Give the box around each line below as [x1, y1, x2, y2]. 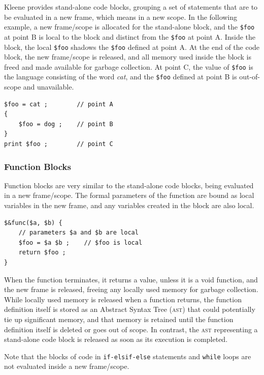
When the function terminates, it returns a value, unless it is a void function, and [4, 274, 258, 284]
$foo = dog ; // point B [18, 120, 113, 128]
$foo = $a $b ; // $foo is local [18, 239, 143, 246]
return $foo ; [18, 249, 66, 256]
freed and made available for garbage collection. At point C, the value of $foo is [4, 61, 253, 72]
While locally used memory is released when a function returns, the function [4, 294, 242, 304]
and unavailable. [23, 81, 74, 92]
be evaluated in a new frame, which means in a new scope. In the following [4, 11, 238, 22]
